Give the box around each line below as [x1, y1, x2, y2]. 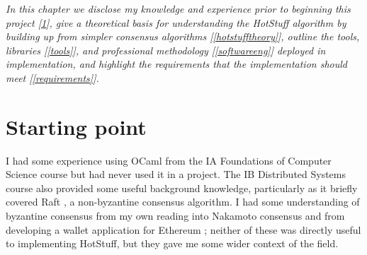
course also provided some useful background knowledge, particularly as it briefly [6, 180, 358, 195]
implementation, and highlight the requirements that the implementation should [6, 57, 347, 71]
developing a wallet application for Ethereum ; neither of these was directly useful [6, 222, 361, 237]
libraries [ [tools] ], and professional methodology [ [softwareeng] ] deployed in [6, 42, 326, 57]
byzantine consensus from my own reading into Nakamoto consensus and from [6, 208, 345, 223]
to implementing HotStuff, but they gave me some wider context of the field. [6, 236, 339, 251]
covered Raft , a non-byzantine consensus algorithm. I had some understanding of [6, 194, 360, 209]
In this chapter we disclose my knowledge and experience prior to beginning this [6, 1, 351, 16]
